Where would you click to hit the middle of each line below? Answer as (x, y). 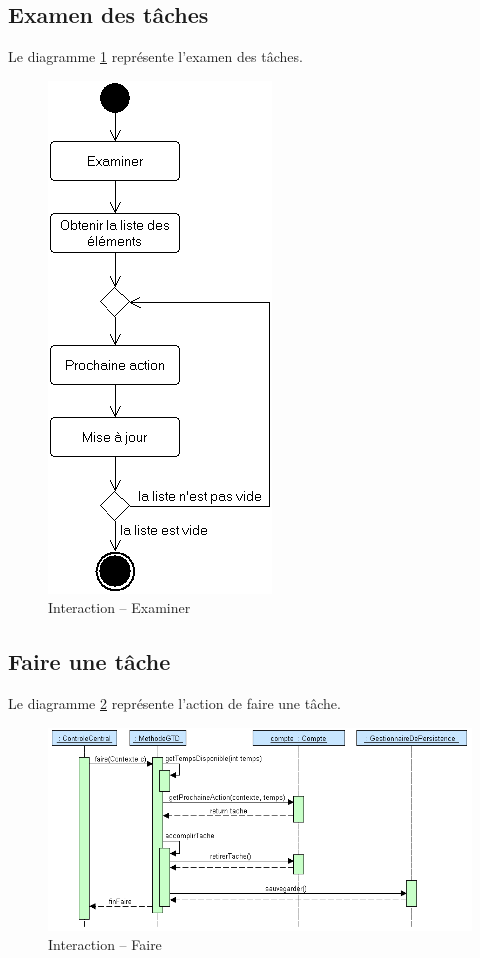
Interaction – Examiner (119, 607)
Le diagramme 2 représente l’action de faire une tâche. (174, 703)
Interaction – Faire (105, 944)
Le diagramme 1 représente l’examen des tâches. (155, 56)
